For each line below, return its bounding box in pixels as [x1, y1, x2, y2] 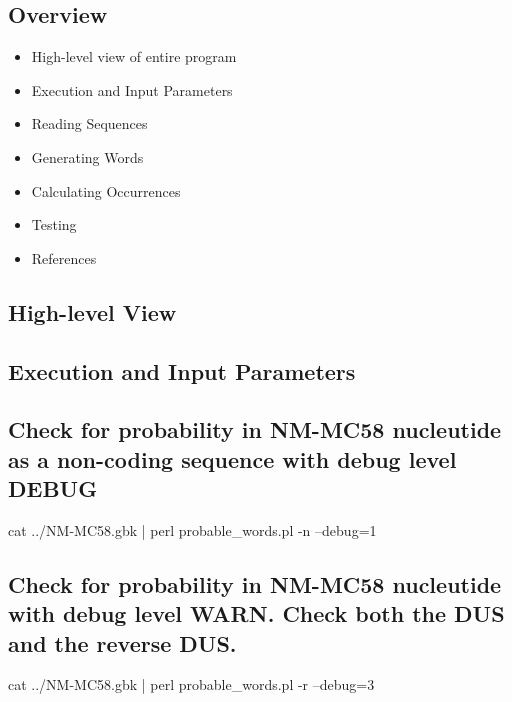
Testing [31, 214, 77, 235]
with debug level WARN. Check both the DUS [8, 598, 505, 629]
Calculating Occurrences [31, 180, 181, 201]
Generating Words [31, 146, 144, 167]
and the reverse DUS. [8, 627, 237, 658]
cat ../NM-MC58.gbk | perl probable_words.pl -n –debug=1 [8, 519, 377, 540]
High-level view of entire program [31, 46, 237, 67]
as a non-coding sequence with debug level [8, 443, 457, 474]
